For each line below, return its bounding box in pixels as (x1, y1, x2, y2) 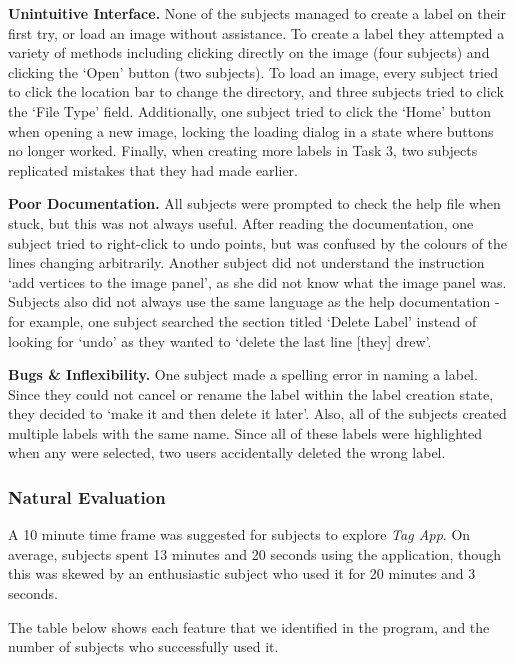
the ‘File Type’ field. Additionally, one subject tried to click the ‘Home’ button (8, 100, 491, 121)
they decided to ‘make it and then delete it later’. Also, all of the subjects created (8, 403, 507, 424)
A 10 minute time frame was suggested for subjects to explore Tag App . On (8, 524, 471, 545)
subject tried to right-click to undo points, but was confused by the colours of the (8, 232, 508, 253)
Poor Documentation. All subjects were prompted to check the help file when (8, 193, 501, 214)
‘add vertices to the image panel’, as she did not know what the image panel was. (8, 271, 507, 292)
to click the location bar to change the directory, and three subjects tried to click (8, 81, 504, 102)
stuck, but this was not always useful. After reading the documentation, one (8, 212, 474, 233)
